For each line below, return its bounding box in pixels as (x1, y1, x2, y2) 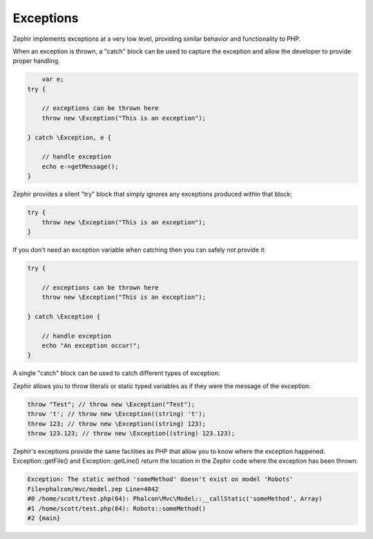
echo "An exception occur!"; (41, 342, 141, 349)
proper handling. (12, 57, 60, 65)
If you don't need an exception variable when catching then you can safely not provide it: (12, 246, 267, 254)
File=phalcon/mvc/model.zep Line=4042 (27, 485, 159, 493)
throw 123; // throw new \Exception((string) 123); (27, 419, 207, 428)
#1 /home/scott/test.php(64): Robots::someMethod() (27, 504, 207, 512)
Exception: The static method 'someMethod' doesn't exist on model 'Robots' (27, 475, 294, 484)
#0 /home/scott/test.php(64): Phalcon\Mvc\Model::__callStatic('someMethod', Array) (27, 495, 323, 503)
